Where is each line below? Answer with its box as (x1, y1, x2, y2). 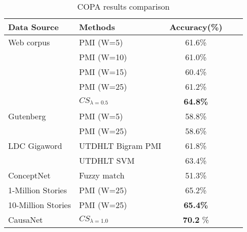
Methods (79, 21, 115, 33)
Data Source (8, 21, 59, 33)
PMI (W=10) (79, 51, 127, 63)
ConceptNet (8, 169, 51, 181)
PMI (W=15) (79, 66, 127, 78)
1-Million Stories (8, 184, 67, 196)
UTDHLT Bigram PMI (79, 140, 161, 151)
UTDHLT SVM (79, 154, 135, 166)
